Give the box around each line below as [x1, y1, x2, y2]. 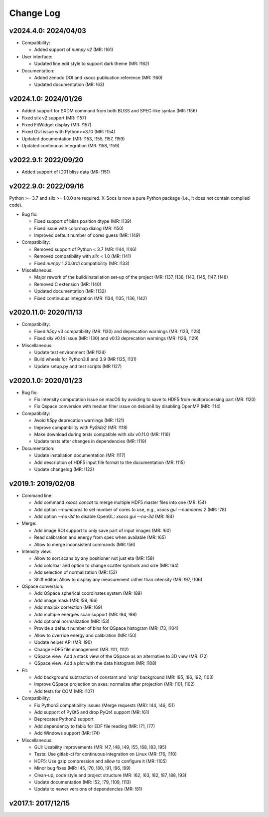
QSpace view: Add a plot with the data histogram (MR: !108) [34, 660, 157, 666]
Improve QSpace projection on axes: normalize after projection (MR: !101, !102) [34, 681, 195, 687]
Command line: [21, 492, 53, 498]
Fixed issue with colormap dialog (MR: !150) [34, 225, 124, 231]
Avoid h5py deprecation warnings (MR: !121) [34, 417, 125, 423]
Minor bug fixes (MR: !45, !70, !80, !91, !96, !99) [34, 765, 131, 771]
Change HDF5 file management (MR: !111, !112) [34, 646, 129, 652]
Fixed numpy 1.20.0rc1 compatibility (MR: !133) [34, 260, 130, 266]
